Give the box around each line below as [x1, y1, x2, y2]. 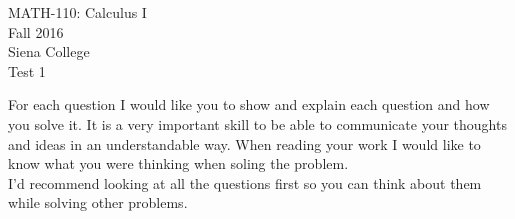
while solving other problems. [8, 192, 188, 213]
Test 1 [8, 60, 46, 81]
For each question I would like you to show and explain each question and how [8, 94, 490, 115]
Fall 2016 [8, 21, 64, 42]
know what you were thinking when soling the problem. [8, 153, 349, 174]
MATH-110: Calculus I [8, 2, 147, 22]
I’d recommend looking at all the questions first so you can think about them [8, 172, 482, 193]
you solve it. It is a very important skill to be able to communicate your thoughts [8, 113, 507, 134]
